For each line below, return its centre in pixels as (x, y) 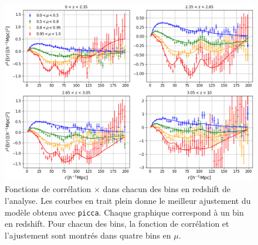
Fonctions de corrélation (48, 189)
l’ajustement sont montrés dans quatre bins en (88, 235)
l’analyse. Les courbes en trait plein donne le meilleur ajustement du (128, 200)
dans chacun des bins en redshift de (167, 189)
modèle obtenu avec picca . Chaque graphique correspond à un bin (124, 212)
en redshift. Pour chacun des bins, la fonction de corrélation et (117, 224)
